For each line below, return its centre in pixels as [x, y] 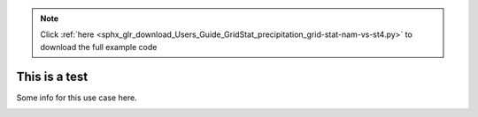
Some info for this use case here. [77, 98]
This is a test [52, 76]
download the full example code [99, 47]
